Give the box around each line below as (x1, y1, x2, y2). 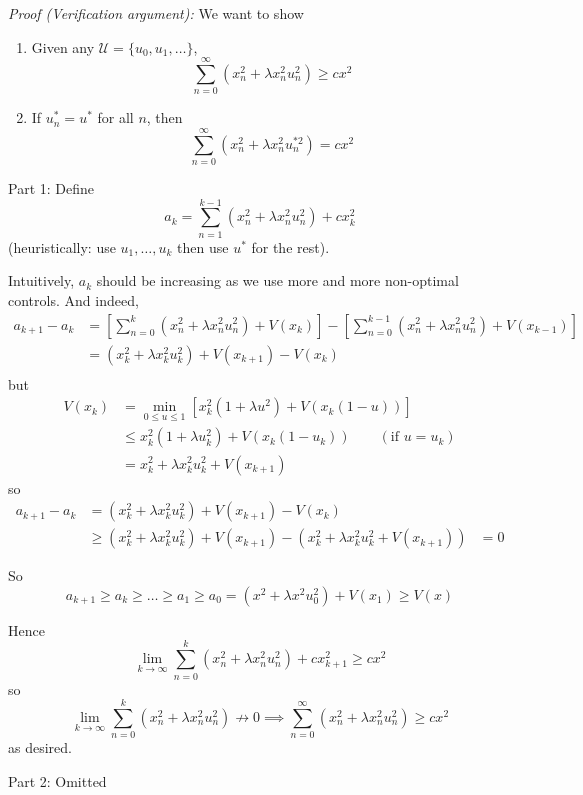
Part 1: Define (8, 178, 94, 199)
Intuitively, (8, 270, 75, 291)
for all (97, 107, 134, 128)
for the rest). (251, 236, 330, 257)
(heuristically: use (8, 236, 116, 257)
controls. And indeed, (8, 289, 139, 310)
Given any (31, 36, 95, 57)
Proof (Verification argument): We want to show (8, 3, 304, 23)
